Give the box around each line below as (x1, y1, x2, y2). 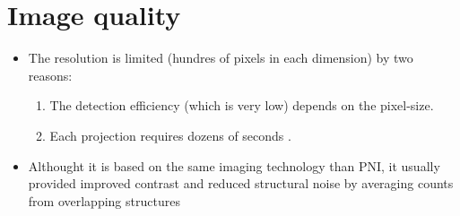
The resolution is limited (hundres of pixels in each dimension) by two (28, 48, 413, 67)
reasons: (28, 65, 73, 84)
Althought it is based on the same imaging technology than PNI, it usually (28, 156, 440, 175)
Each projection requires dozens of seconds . (49, 125, 291, 144)
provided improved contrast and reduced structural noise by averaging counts (28, 174, 454, 193)
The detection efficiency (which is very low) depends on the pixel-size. (49, 96, 434, 115)
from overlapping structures (28, 191, 180, 210)
